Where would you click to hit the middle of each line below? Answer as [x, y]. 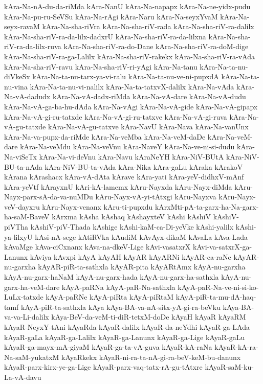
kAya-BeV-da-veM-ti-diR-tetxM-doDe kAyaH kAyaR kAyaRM [149, 317]
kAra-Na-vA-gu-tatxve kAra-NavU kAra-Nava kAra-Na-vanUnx [148, 127]
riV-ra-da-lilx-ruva [33, 46]
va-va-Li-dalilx [27, 317]
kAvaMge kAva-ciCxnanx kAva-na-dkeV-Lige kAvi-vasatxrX [97, 247]
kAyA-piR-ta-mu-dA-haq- [216, 297]
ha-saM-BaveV [27, 217]
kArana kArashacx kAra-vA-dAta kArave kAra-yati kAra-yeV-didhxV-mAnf [124, 177]
